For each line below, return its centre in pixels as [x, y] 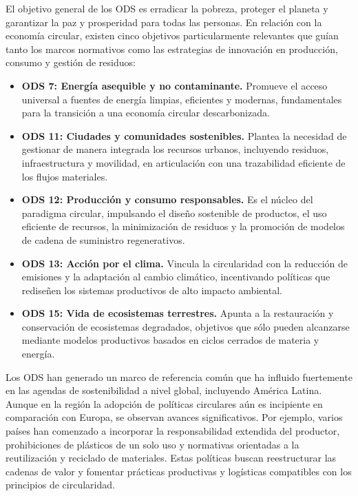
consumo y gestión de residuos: [71, 62]
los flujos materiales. [65, 176]
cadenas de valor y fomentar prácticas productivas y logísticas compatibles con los [179, 471]
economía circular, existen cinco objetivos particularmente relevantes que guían [172, 35]
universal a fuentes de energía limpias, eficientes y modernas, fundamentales [182, 99]
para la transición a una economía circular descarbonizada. [146, 113]
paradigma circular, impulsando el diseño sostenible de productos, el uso [174, 213]
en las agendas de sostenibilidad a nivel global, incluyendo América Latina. [164, 390]
